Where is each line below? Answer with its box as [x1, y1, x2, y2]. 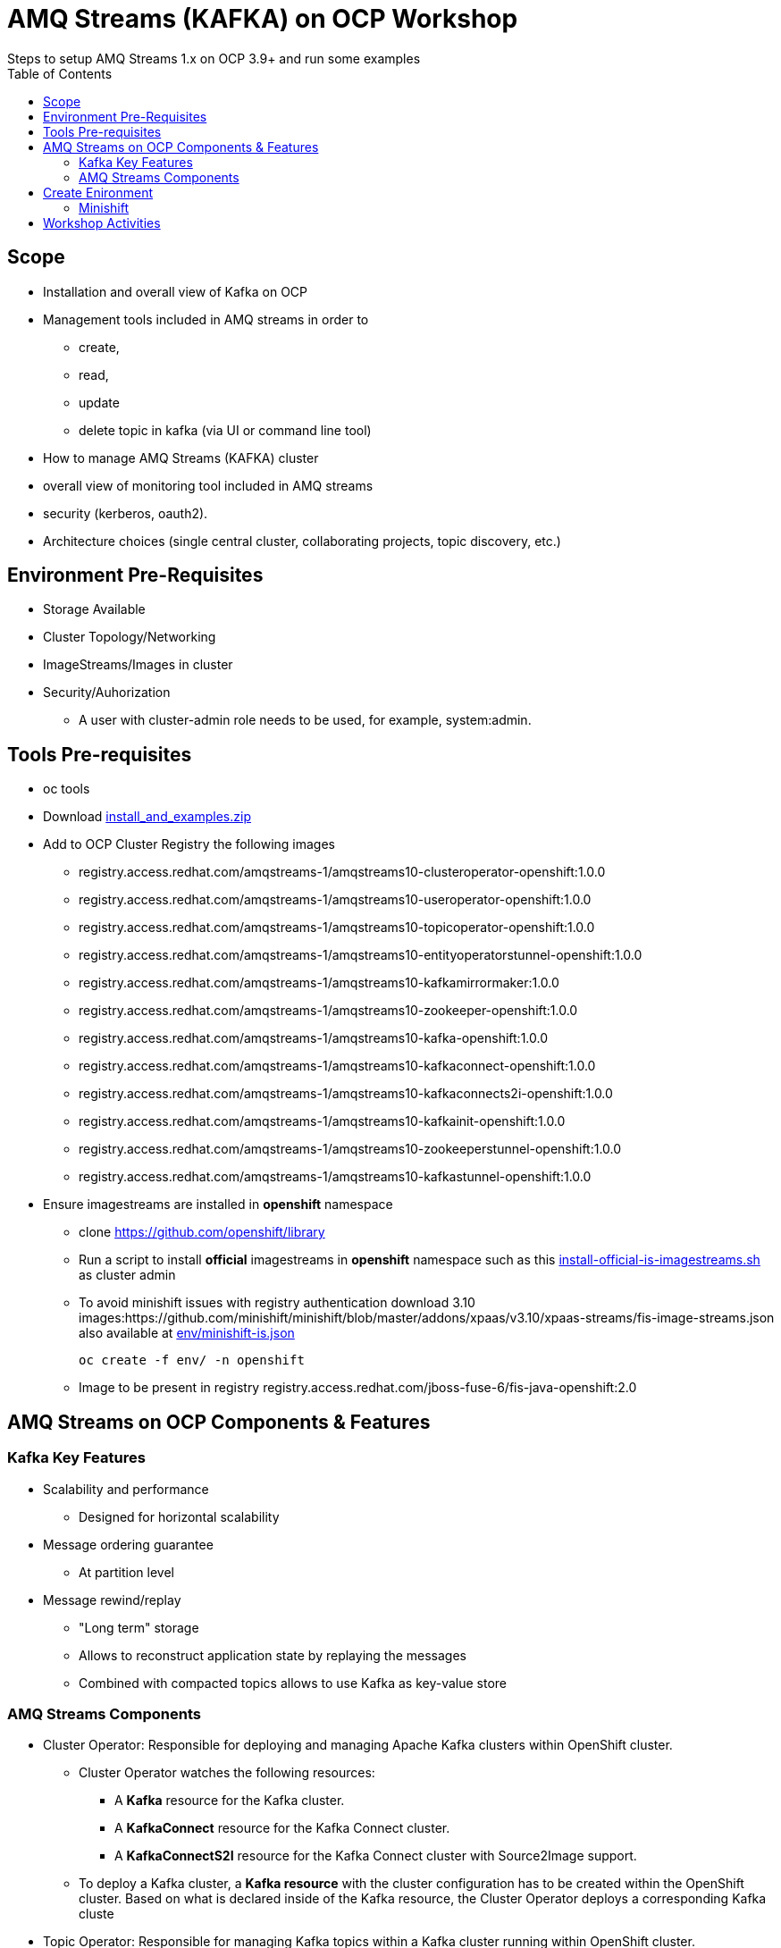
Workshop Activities [43, 214, 161, 231]
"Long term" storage [79, 1619, 199, 1635]
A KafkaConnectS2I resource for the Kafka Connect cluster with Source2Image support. [114, 1848, 637, 1864]
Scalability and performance [43, 1481, 209, 1497]
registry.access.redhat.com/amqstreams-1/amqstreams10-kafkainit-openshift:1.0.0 [79, 1113, 566, 1129]
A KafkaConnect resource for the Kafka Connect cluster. [114, 1820, 450, 1836]
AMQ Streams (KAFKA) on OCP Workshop [7, 4, 518, 34]
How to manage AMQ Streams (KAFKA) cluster [43, 449, 319, 466]
